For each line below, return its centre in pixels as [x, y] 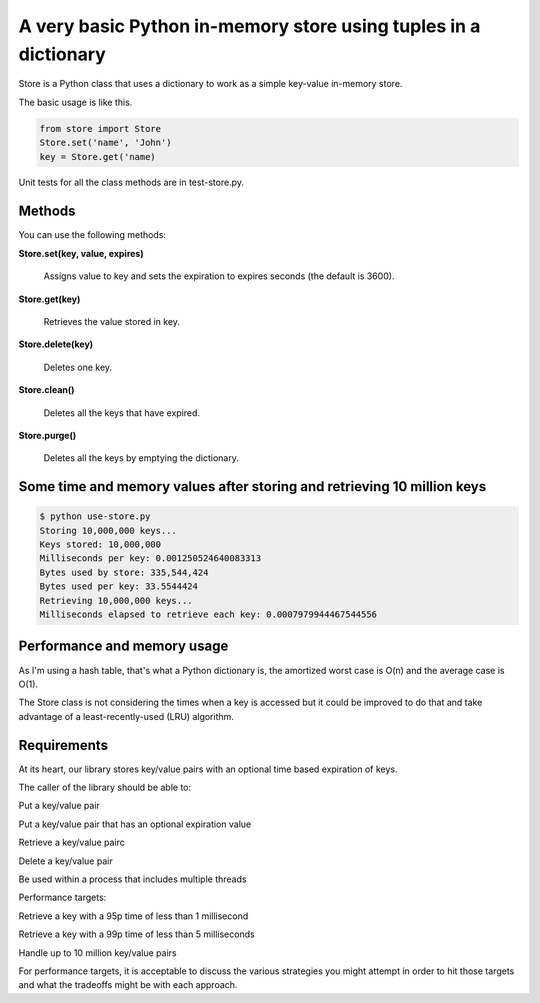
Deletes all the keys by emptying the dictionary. [141, 458]
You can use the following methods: [92, 235]
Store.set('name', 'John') [105, 143]
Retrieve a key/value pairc [71, 842]
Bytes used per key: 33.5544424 [119, 586]
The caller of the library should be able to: [105, 787]
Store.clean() [46, 390]
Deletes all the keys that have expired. [121, 412]
